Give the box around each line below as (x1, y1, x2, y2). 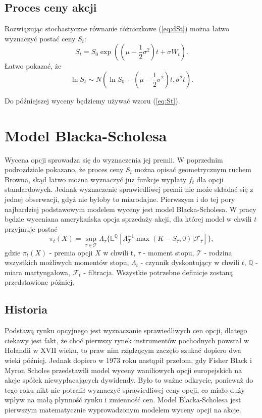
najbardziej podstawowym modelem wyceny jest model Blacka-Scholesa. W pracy (5, 203, 256, 214)
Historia (5, 301, 47, 317)
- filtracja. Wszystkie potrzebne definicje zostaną (83, 267, 233, 277)
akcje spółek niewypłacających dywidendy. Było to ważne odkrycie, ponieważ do (5, 375, 253, 385)
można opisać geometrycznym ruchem (134, 164, 251, 175)
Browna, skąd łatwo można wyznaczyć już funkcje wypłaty (5, 174, 187, 184)
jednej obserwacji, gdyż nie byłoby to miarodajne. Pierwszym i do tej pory (5, 194, 235, 204)
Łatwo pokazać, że (5, 61, 62, 71)
